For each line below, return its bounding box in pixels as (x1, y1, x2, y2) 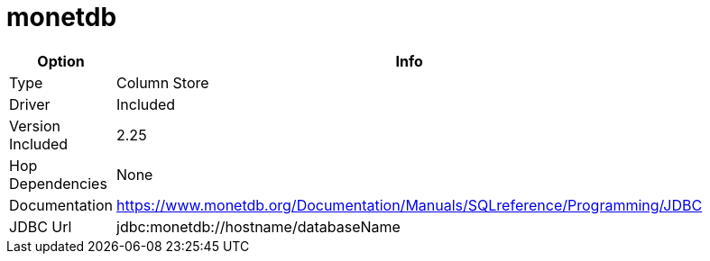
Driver (9, 94, 51, 113)
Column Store (116, 73, 209, 92)
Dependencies (9, 174, 107, 193)
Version (9, 116, 60, 135)
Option (37, 51, 85, 70)
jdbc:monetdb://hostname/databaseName (116, 217, 401, 236)
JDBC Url (9, 217, 72, 236)
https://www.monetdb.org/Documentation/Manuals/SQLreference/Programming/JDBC (116, 195, 703, 214)
